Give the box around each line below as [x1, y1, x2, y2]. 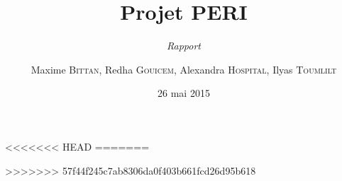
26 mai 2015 [158, 86, 210, 100]
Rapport [167, 38, 201, 53]
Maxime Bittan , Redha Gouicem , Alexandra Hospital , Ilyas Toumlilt [31, 62, 337, 76]
